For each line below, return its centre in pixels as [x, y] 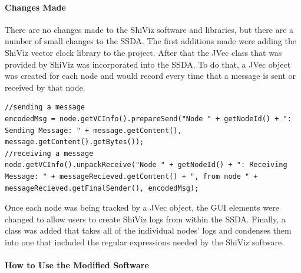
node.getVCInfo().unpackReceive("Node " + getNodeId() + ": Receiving [146, 165]
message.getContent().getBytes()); [75, 142]
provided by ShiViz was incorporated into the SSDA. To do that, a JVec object [148, 64]
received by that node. [45, 87]
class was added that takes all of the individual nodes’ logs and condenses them [148, 230]
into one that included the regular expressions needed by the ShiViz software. [145, 242]
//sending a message [45, 107]
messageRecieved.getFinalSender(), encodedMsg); [102, 188]
